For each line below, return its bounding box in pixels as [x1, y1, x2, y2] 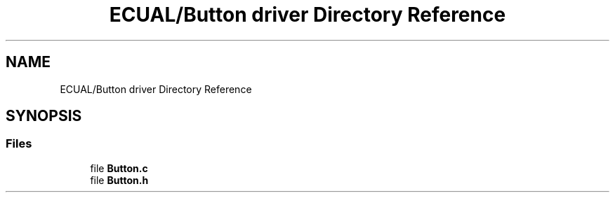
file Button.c [90, 162, 148, 174]
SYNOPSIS [6, 107, 82, 125]
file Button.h [90, 174, 149, 186]
